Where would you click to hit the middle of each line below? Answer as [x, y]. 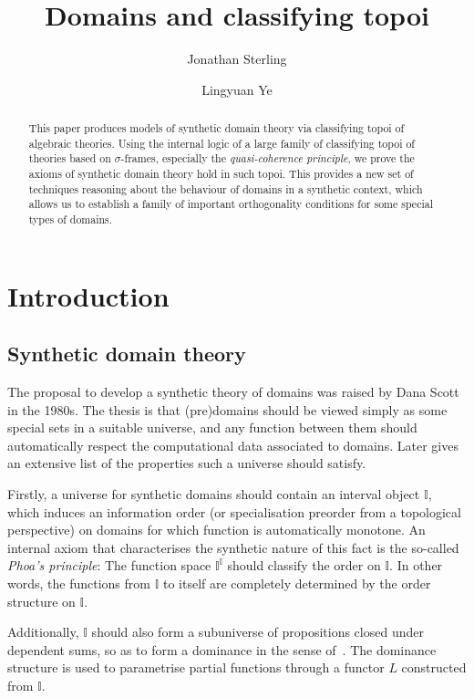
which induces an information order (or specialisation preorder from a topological [234, 511]
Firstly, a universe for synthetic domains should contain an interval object [214, 494]
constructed [434, 667]
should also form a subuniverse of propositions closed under [258, 632]
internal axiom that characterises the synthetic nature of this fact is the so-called [233, 547]
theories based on [70, 158]
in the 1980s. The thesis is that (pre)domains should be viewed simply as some [227, 409]
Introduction [88, 295]
